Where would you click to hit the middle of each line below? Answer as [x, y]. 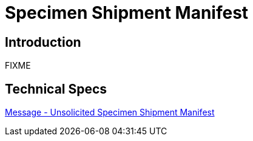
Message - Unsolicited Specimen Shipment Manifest [110, 112]
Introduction [43, 42]
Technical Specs [56, 89]
